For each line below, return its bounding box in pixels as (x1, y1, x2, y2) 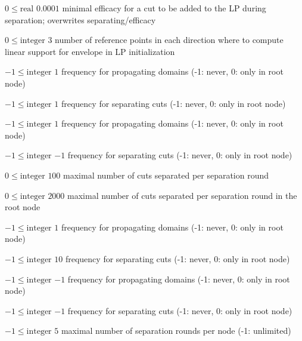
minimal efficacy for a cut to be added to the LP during (62, 2, 266, 14)
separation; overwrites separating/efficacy (5, 13, 156, 26)
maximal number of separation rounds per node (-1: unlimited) (61, 324, 291, 337)
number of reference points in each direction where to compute (55, 33, 284, 46)
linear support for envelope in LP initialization (5, 45, 175, 57)
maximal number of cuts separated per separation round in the (67, 189, 297, 201)
